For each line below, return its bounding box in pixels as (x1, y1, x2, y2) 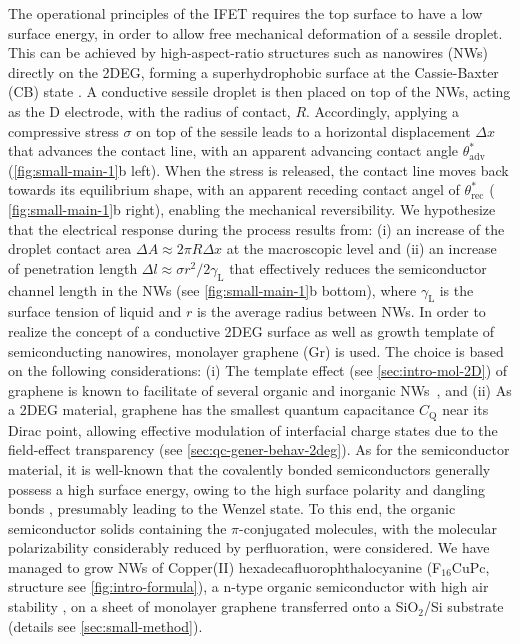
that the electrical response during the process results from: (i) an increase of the (8, 218, 505, 239)
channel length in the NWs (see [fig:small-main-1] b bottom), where (8, 279, 417, 300)
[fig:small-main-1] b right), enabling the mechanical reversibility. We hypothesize (8, 198, 496, 219)
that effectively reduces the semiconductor (229, 257, 487, 278)
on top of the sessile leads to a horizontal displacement (136, 120, 471, 141)
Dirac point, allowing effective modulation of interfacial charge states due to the (8, 419, 498, 440)
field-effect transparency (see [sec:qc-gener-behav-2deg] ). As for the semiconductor (8, 439, 510, 460)
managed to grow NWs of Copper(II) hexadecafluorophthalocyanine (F (8, 556, 442, 577)
